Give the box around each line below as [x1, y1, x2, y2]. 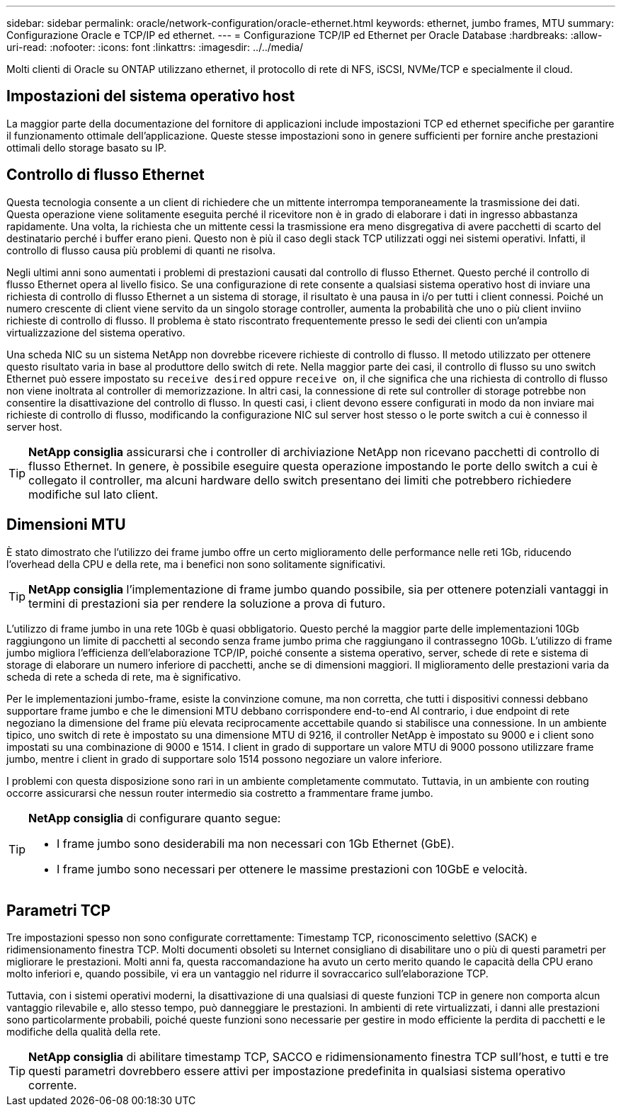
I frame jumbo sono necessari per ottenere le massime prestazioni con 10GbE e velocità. [57, 861, 528, 876]
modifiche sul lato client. [28, 487, 159, 501]
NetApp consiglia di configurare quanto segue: [28, 810, 281, 825]
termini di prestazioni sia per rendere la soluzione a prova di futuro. [28, 596, 386, 611]
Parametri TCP [6, 901, 111, 919]
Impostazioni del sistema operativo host [6, 87, 295, 106]
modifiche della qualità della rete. [6, 1026, 161, 1038]
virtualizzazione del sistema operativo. [6, 326, 186, 339]
